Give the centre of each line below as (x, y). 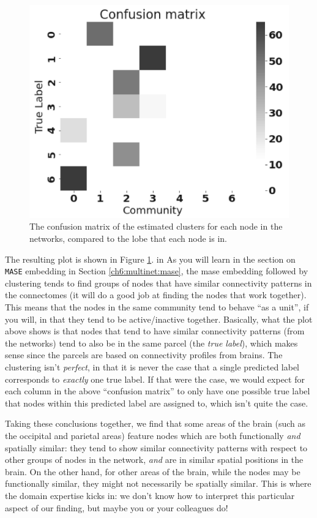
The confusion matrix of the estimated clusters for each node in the (156, 226)
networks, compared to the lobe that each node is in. (128, 238)
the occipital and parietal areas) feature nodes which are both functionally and (153, 435)
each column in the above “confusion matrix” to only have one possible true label (158, 391)
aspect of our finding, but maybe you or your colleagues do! (117, 507)
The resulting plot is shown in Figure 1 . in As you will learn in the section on (150, 259)
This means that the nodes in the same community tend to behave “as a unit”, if (157, 307)
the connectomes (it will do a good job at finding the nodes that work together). (156, 295)
